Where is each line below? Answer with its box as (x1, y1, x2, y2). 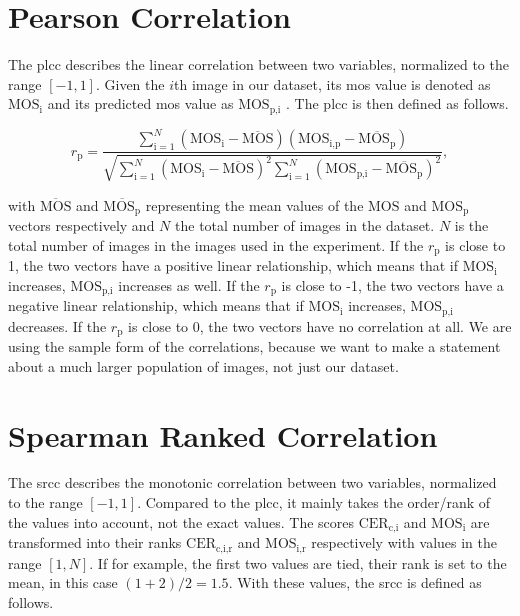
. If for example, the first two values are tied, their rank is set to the (89, 552, 507, 573)
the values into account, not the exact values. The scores (8, 511, 355, 532)
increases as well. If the (118, 274, 260, 295)
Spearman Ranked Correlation (8, 414, 438, 455)
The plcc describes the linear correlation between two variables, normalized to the (8, 54, 509, 75)
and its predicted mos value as (47, 93, 234, 114)
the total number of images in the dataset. (175, 215, 435, 236)
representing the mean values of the (145, 194, 364, 215)
